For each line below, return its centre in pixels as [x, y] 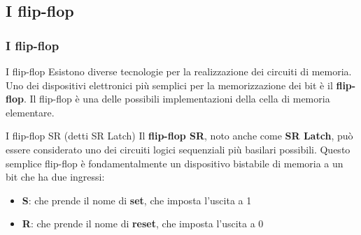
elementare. [30, 112]
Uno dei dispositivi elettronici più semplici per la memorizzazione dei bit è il [169, 85]
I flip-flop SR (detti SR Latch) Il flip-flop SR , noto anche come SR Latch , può [179, 136]
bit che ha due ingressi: [55, 177]
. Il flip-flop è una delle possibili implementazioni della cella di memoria [177, 99]
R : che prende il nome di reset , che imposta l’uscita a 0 [143, 223]
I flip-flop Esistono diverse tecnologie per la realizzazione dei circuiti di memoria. [179, 71]
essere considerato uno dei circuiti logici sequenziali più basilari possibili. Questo [178, 149]
